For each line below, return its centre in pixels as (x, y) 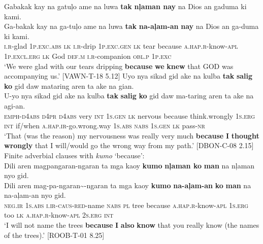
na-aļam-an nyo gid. (35, 195)
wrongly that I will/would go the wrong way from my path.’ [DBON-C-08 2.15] (129, 145)
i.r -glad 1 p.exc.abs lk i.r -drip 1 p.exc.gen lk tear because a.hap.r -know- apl (121, 46)
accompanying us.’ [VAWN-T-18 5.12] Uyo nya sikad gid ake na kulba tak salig (128, 76)
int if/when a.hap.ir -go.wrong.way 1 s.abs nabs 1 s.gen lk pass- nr (105, 126)
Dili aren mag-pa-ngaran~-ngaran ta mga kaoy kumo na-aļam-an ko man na (128, 185)
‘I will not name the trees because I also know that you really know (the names (132, 225)
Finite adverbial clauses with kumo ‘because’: (74, 155)
